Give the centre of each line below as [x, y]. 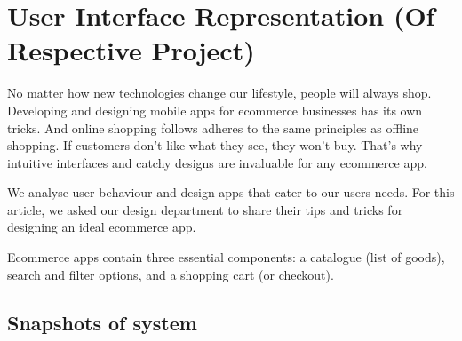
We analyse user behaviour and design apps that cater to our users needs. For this [231, 192]
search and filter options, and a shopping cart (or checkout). [171, 274]
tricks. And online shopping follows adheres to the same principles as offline [213, 127]
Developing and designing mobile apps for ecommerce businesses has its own [215, 110]
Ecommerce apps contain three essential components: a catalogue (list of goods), [226, 257]
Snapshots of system [102, 322]
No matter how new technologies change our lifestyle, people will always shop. [219, 93]
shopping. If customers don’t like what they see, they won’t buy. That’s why [215, 145]
